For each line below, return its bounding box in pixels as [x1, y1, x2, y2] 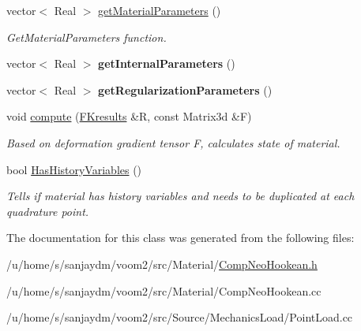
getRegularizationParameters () [98, 81, 273, 98]
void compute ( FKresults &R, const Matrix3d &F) [6, 108, 252, 125]
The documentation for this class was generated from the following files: [6, 229, 355, 246]
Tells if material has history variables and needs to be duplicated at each [6, 188, 355, 204]
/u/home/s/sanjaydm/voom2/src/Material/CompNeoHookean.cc [6, 282, 322, 299]
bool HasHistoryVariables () [6, 161, 142, 177]
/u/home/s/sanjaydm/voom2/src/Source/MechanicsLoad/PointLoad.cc [6, 309, 353, 325]
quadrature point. [6, 203, 89, 219]
